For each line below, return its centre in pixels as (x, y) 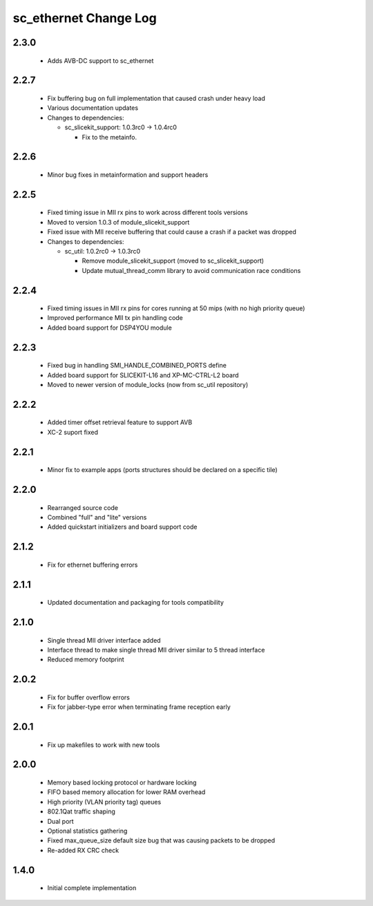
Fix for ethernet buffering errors (93, 565)
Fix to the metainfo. (109, 137)
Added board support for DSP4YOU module (109, 328)
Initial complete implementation (92, 888)
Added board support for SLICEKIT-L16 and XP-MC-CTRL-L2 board (143, 375)
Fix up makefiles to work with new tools (104, 745)
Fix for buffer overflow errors (89, 697)
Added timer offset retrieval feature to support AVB (120, 422)
